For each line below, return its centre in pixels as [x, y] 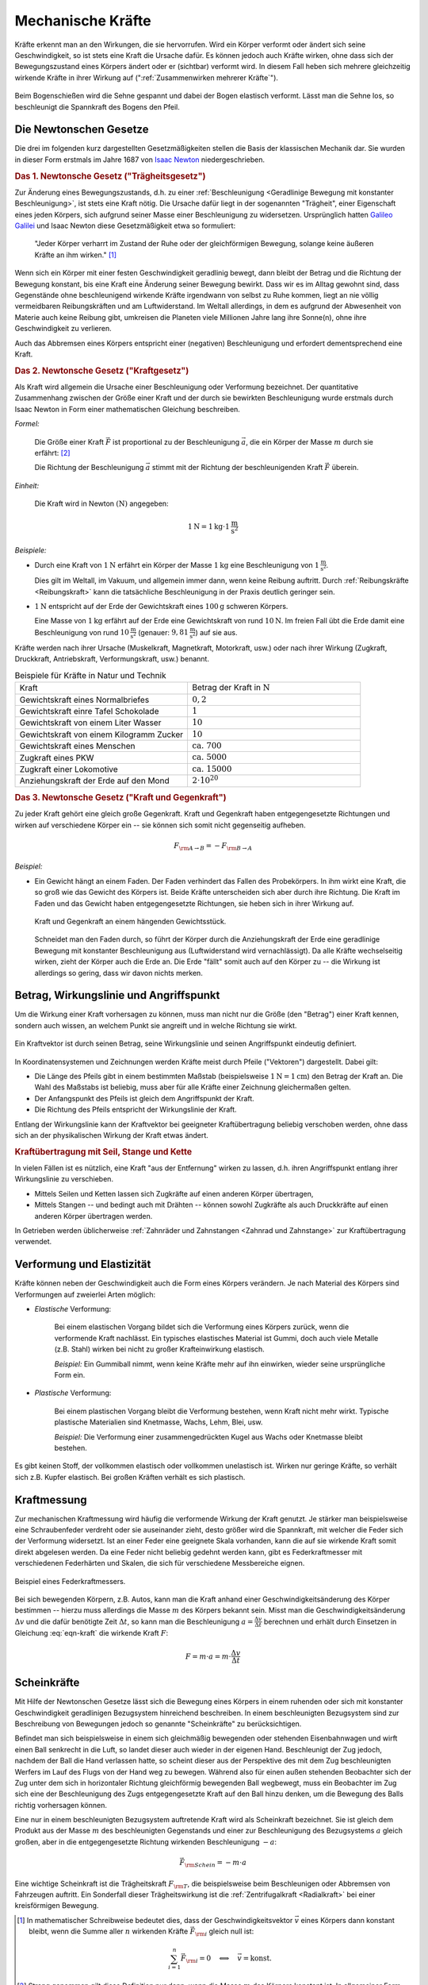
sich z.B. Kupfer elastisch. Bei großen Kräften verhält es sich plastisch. [130, 1477]
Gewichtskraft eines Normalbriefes [84, 700]
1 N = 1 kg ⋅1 [208, 527]
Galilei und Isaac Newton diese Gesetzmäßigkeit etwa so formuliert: [125, 225]
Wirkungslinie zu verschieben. [64, 1179]
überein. [345, 468]
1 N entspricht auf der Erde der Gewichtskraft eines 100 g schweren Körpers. [161, 607]
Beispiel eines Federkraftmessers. [70, 1581]
